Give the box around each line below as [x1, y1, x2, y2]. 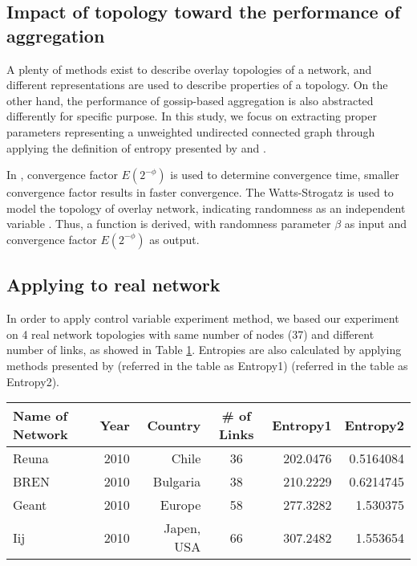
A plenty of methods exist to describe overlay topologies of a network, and [6, 60, 372, 77]
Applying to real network [6, 272, 221, 297]
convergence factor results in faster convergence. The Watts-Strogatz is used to [6, 184, 394, 201]
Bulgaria [152, 472, 201, 491]
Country [147, 415, 201, 434]
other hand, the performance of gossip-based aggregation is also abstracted [6, 92, 374, 108]
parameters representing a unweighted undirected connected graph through [6, 123, 375, 140]
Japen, [164, 519, 201, 538]
